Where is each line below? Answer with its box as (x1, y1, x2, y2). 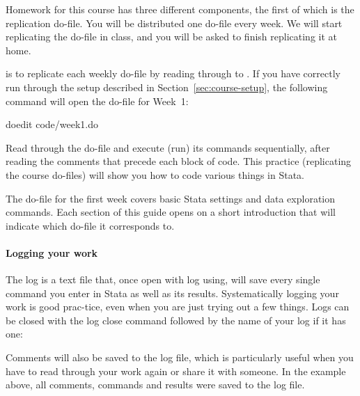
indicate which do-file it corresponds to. (6, 218, 175, 232)
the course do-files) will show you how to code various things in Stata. (6, 167, 305, 182)
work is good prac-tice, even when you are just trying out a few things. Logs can (6, 299, 350, 314)
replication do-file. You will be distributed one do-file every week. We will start (6, 15, 343, 30)
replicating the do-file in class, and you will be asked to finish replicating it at (6, 29, 338, 44)
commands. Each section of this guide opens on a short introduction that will (6, 205, 336, 219)
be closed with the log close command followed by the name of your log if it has (6, 312, 346, 327)
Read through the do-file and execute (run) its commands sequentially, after (6, 140, 330, 155)
